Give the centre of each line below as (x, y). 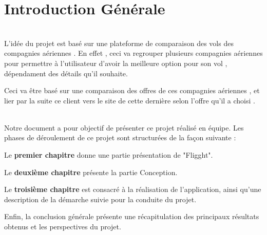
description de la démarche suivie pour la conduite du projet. (100, 199)
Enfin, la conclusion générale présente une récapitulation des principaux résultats (132, 216)
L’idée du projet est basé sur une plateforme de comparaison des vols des (119, 43)
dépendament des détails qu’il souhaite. (66, 73)
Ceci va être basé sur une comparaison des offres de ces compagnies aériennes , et (132, 90)
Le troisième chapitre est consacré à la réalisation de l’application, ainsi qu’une (133, 189)
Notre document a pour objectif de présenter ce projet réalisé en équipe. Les (124, 127)
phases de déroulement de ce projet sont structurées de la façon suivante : (120, 137)
